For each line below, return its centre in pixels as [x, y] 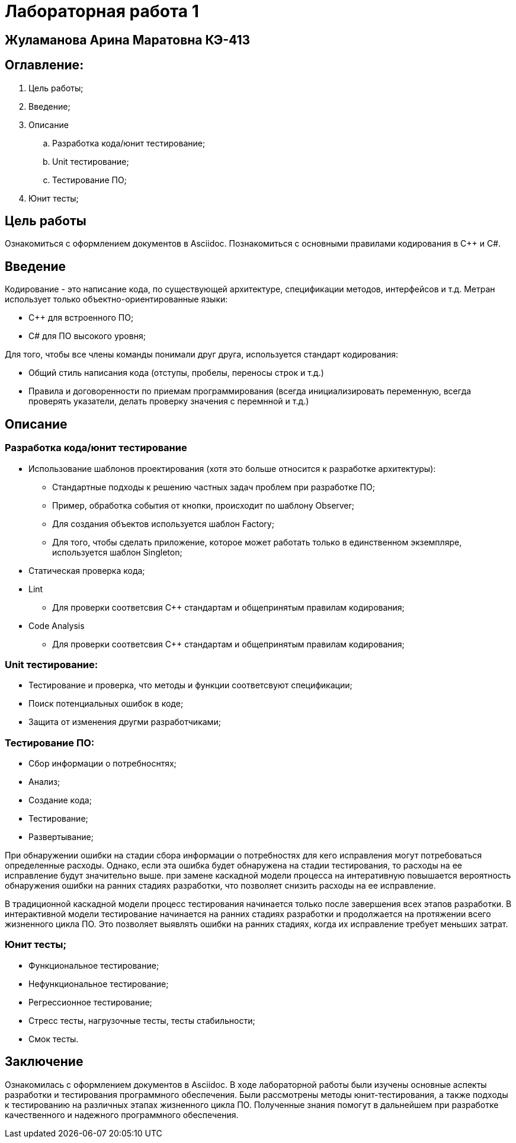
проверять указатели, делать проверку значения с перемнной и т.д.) [169, 401]
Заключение [44, 1062]
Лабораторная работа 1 [102, 11]
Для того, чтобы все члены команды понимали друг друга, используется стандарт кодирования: [202, 355]
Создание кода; [60, 800]
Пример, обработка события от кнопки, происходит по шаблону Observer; [203, 505]
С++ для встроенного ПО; [81, 318]
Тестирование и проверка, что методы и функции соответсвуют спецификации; [190, 685]
